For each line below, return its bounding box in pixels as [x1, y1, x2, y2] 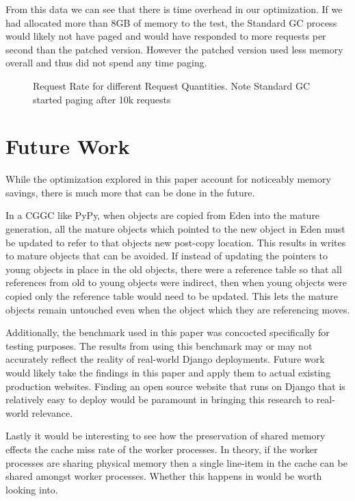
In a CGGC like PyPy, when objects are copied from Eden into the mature [5, 208, 320, 222]
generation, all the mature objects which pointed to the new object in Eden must [5, 222, 345, 236]
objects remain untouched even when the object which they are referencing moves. [5, 302, 350, 316]
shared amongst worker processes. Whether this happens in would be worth [5, 469, 322, 483]
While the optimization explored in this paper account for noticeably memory [5, 172, 331, 186]
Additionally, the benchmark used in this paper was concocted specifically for [5, 325, 330, 339]
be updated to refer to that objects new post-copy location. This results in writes [5, 235, 346, 249]
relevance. [31, 405, 73, 420]
